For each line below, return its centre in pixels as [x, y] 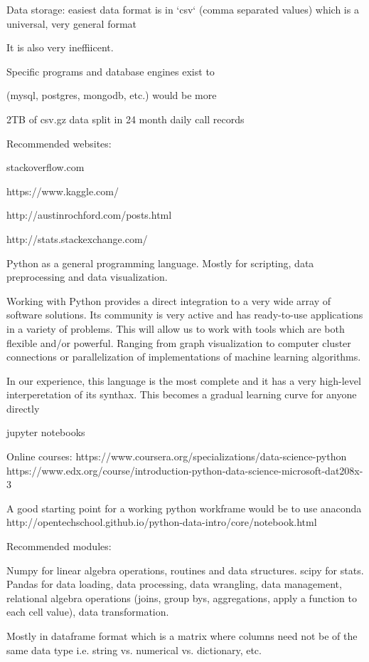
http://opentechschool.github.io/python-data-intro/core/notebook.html [162, 522]
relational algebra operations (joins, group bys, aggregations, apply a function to [182, 598]
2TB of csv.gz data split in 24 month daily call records [125, 119]
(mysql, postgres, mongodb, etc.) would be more [112, 95]
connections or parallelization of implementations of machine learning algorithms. [184, 357]
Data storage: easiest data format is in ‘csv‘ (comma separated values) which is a [183, 9]
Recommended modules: [59, 546]
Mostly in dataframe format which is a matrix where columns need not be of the [182, 636]
